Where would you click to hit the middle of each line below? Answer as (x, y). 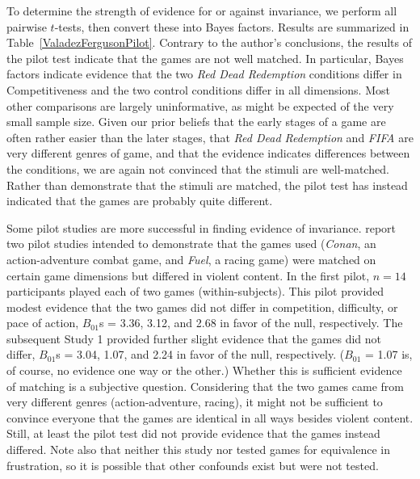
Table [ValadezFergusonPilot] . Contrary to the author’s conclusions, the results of (209, 42)
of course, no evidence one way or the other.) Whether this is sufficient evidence (204, 370)
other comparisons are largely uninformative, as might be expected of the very (200, 105)
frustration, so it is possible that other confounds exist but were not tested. (193, 465)
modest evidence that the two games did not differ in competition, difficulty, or (202, 307)
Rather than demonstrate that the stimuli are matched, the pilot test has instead (207, 185)
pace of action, (43, 323)
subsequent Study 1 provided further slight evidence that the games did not (194, 338)
